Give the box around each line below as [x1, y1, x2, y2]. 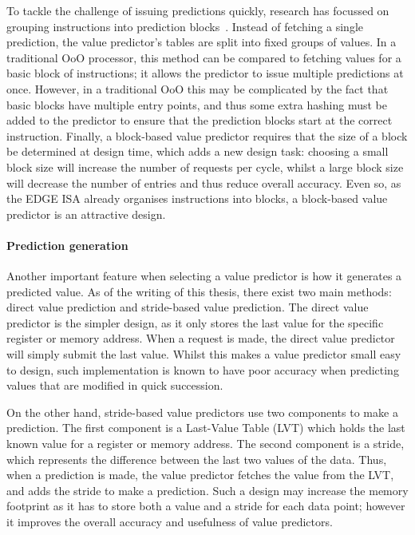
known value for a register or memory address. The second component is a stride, [6, 435, 405, 452]
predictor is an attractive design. [6, 205, 166, 222]
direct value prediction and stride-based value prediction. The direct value [6, 299, 369, 315]
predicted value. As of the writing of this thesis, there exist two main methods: [6, 283, 392, 299]
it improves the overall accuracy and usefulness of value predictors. [6, 513, 333, 530]
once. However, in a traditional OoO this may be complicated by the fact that [6, 80, 389, 97]
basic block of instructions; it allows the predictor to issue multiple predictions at [6, 65, 404, 81]
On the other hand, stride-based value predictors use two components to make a [6, 403, 398, 420]
